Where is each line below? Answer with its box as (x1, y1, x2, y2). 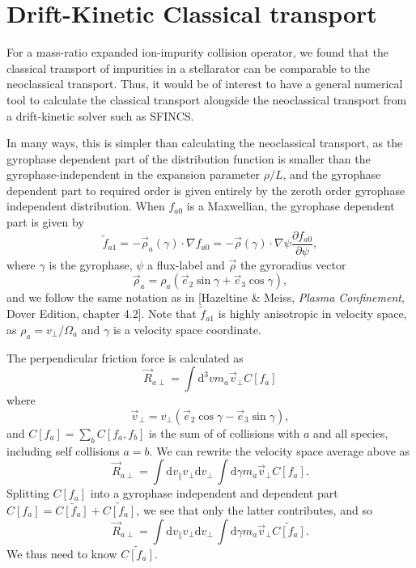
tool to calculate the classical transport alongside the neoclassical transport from (6, 91, 407, 108)
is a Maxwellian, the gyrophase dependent (186, 197, 395, 214)
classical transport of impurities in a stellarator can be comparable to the (6, 59, 371, 76)
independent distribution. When (6, 197, 165, 214)
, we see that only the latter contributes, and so (136, 501, 372, 518)
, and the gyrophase (282, 166, 381, 183)
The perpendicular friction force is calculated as (6, 349, 244, 366)
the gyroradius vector (240, 256, 346, 273)
